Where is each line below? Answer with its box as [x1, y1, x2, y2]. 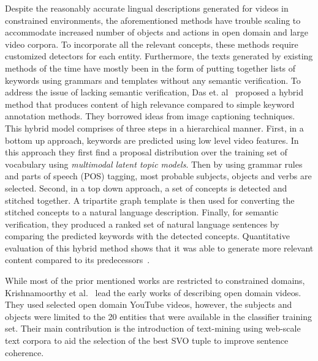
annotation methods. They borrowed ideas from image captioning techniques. [5, 110, 295, 122]
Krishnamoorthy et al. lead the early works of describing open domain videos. [5, 286, 301, 299]
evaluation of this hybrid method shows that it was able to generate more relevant [5, 241, 314, 254]
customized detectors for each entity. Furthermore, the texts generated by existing [5, 50, 313, 62]
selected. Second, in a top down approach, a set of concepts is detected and [5, 181, 287, 194]
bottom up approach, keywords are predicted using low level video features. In [5, 133, 299, 146]
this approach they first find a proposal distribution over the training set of [5, 146, 287, 158]
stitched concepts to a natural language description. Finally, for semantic [5, 206, 279, 218]
